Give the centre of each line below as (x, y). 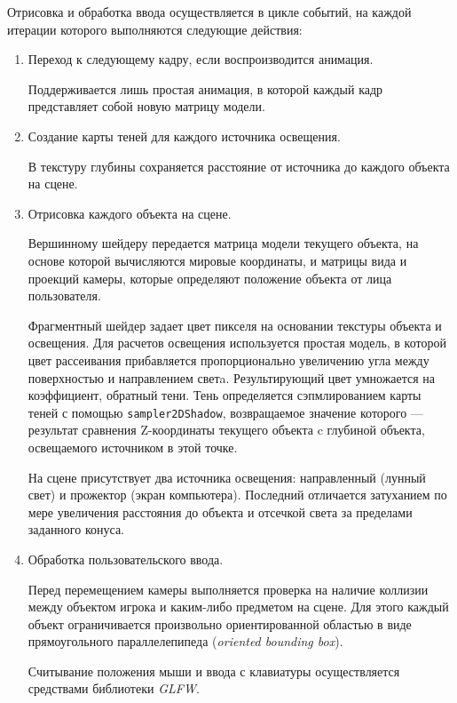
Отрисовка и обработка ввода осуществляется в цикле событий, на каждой (209, 12)
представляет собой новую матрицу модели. (146, 106)
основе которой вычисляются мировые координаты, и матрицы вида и (217, 260)
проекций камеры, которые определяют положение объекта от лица (210, 278)
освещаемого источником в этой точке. (133, 447)
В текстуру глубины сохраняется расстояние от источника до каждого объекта (239, 166)
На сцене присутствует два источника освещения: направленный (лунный (227, 477)
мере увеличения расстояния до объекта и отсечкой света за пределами (220, 511)
